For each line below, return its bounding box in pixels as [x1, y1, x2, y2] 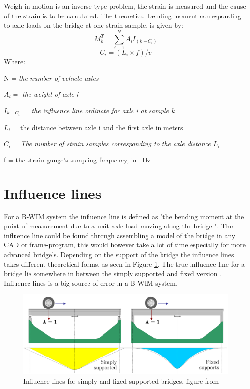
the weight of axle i [22, 89, 78, 99]
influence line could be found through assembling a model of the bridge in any [4, 230, 235, 240]
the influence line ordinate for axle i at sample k [31, 105, 175, 115]
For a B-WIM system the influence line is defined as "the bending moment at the [4, 211, 244, 221]
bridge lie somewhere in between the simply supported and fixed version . [4, 268, 222, 278]
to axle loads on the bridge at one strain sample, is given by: [4, 20, 183, 30]
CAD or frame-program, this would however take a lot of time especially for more [4, 240, 246, 250]
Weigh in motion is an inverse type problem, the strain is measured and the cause [4, 1, 246, 11]
